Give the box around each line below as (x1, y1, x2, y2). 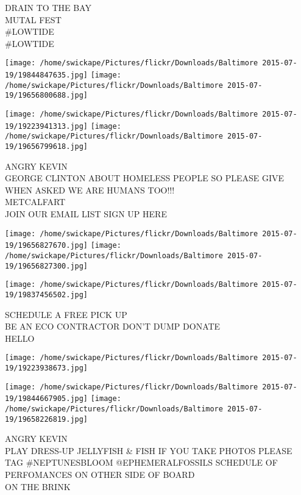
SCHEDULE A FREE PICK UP (5, 308, 127, 320)
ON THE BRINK (5, 480, 71, 493)
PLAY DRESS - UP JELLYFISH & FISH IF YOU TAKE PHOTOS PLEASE (5, 444, 292, 457)
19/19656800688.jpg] (5, 91, 88, 100)
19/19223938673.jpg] (5, 363, 88, 372)
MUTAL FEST (5, 13, 62, 26)
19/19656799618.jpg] (5, 142, 88, 151)
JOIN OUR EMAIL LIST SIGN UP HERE (5, 208, 167, 220)
